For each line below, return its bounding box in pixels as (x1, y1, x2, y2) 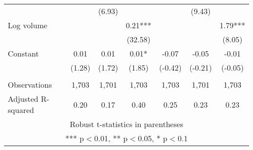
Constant (8, 48, 39, 59)
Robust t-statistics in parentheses (70, 118, 183, 130)
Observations (8, 79, 52, 90)
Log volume (8, 19, 48, 31)
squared (8, 104, 34, 115)
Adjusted (8, 93, 38, 104)
